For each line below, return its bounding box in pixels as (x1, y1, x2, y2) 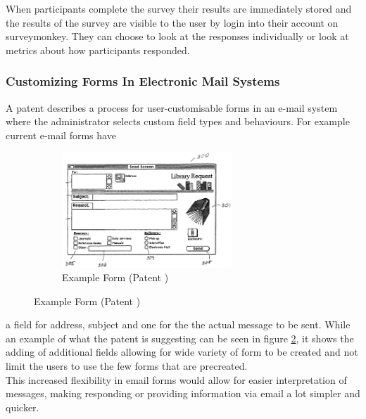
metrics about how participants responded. (6, 42, 190, 57)
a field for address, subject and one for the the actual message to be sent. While (6, 317, 351, 332)
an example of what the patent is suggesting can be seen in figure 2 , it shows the (6, 330, 354, 345)
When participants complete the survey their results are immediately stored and (6, 1, 352, 15)
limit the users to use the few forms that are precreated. (6, 359, 248, 373)
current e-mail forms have (6, 127, 116, 142)
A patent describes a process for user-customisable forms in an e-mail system (6, 100, 338, 115)
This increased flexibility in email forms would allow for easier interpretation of (6, 372, 347, 387)
